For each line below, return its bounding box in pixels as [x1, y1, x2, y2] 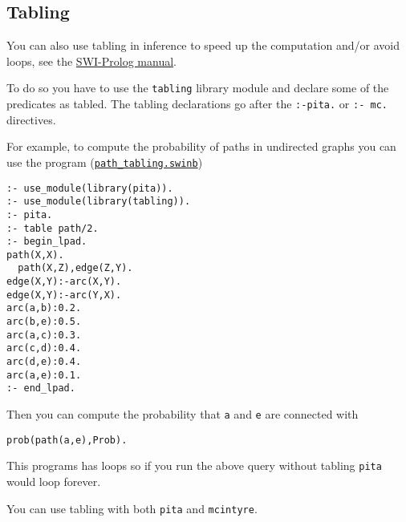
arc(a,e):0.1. [6, 369, 82, 381]
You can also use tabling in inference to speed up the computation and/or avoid [6, 37, 400, 54]
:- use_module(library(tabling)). [6, 196, 191, 208]
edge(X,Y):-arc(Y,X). [6, 289, 122, 301]
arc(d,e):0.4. [6, 356, 82, 368]
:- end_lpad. [6, 382, 75, 395]
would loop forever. [6, 473, 101, 490]
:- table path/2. [6, 222, 99, 234]
